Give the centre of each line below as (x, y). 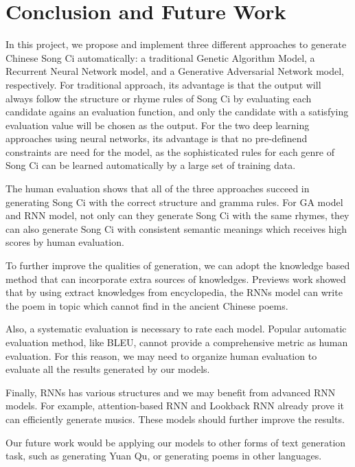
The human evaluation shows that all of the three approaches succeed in (158, 189)
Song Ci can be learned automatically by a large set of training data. (151, 165)
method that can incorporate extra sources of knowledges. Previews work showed (176, 278)
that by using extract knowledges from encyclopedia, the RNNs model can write (174, 292)
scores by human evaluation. (65, 242)
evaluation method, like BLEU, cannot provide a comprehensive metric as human (177, 342)
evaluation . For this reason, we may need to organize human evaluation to (161, 355)
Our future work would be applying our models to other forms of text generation (176, 442)
